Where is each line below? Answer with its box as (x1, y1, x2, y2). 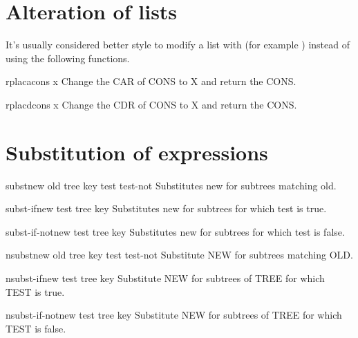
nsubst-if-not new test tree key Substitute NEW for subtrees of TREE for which (6, 308, 342, 322)
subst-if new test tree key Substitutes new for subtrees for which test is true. (6, 201, 327, 216)
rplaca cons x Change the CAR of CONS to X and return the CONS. (6, 74, 296, 88)
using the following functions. (6, 50, 130, 65)
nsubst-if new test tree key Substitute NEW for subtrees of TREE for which (6, 271, 325, 285)
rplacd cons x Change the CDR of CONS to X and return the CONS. (6, 97, 297, 111)
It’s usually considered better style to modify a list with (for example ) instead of (6, 37, 350, 52)
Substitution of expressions (6, 138, 268, 166)
